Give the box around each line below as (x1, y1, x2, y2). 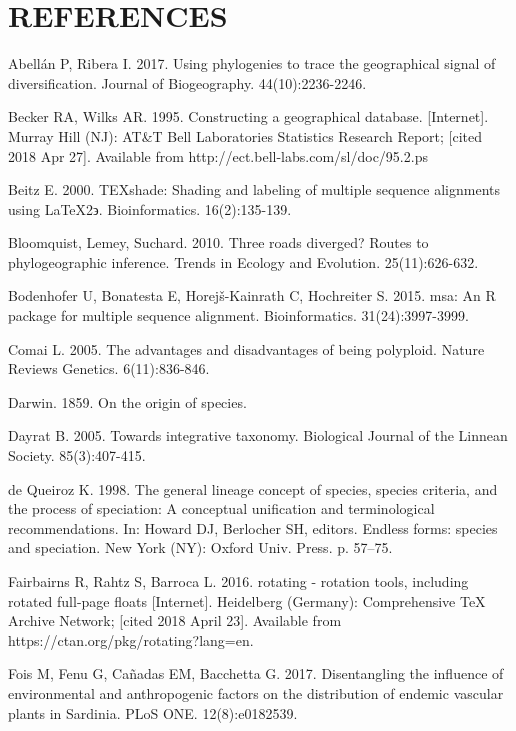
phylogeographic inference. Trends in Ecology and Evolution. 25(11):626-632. (8, 251, 479, 272)
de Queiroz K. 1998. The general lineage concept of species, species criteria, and (8, 478, 498, 499)
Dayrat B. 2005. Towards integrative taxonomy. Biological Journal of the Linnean (8, 425, 508, 446)
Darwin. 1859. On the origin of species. (8, 391, 247, 412)
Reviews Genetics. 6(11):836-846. (8, 358, 210, 379)
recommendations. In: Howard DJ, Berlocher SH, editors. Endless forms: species (8, 517, 498, 538)
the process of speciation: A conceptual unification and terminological (8, 498, 435, 519)
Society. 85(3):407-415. (8, 445, 146, 466)
